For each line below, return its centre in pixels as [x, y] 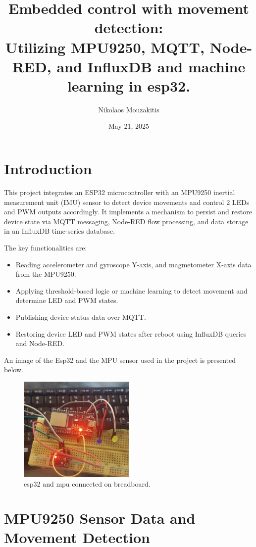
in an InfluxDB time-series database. [59, 231]
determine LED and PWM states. [67, 300]
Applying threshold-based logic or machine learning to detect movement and [131, 290]
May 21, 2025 [129, 126]
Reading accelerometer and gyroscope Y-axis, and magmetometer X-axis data [133, 264]
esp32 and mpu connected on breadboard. [87, 484]
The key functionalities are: [46, 247]
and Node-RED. [40, 343]
